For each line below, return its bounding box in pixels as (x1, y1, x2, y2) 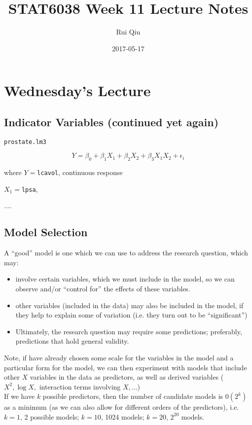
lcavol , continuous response (37, 167, 123, 177)
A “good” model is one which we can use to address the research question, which (4, 248, 248, 258)
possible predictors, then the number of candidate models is (42, 391, 223, 401)
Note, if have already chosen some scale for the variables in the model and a (4, 353, 234, 363)
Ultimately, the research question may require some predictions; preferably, (15, 326, 242, 336)
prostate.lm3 (4, 138, 46, 145)
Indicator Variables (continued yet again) (4, 114, 219, 129)
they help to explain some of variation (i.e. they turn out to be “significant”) (15, 310, 248, 320)
